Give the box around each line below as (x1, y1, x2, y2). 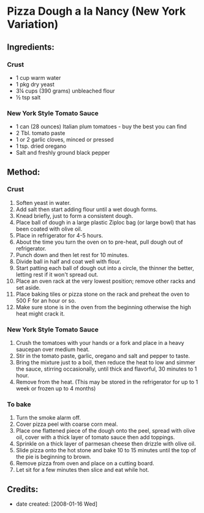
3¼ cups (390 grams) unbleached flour (15, 87, 115, 94)
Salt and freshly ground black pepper (15, 149, 110, 156)
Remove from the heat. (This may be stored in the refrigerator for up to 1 (15, 379, 198, 386)
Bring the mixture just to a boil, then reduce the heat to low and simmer (15, 359, 195, 366)
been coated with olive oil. (15, 225, 83, 233)
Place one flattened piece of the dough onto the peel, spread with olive (15, 427, 195, 434)
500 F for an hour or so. (15, 296, 76, 304)
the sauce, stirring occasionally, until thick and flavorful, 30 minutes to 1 (15, 365, 197, 372)
